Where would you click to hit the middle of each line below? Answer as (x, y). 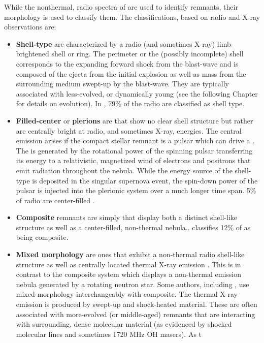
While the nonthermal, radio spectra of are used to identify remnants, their (121, 7)
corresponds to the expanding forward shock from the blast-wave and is (127, 63)
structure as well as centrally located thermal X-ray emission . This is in (128, 264)
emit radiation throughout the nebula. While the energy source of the (124, 170)
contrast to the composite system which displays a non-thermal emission (128, 274)
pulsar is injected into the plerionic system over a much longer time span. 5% (136, 190)
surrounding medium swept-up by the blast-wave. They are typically (122, 84)
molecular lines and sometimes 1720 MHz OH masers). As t (109, 334)
